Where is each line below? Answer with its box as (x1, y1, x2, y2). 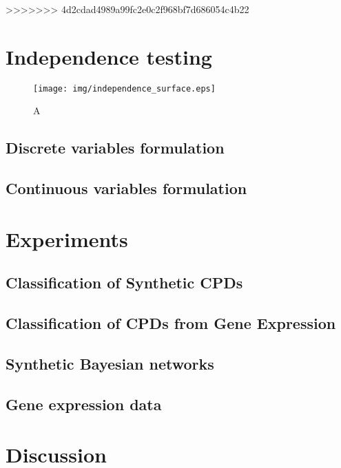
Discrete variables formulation (6, 137, 225, 158)
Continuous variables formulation (6, 178, 247, 199)
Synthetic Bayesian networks (6, 352, 214, 374)
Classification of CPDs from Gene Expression (6, 312, 336, 334)
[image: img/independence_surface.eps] (33, 83, 216, 94)
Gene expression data (6, 393, 162, 414)
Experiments (6, 224, 128, 253)
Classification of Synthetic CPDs (6, 272, 243, 293)
